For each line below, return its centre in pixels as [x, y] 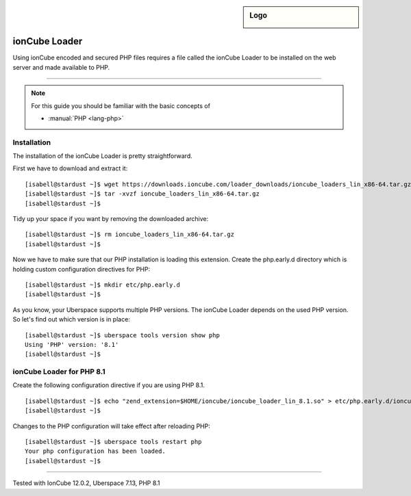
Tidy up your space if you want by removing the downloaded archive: [111, 219]
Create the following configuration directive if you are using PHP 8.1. [109, 385]
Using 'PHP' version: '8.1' [72, 344]
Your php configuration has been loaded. [95, 451]
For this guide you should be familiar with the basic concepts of [121, 105]
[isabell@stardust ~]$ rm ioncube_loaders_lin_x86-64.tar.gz [129, 235]
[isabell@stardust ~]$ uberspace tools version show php [123, 335]
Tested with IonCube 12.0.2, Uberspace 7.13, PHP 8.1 [86, 483]
